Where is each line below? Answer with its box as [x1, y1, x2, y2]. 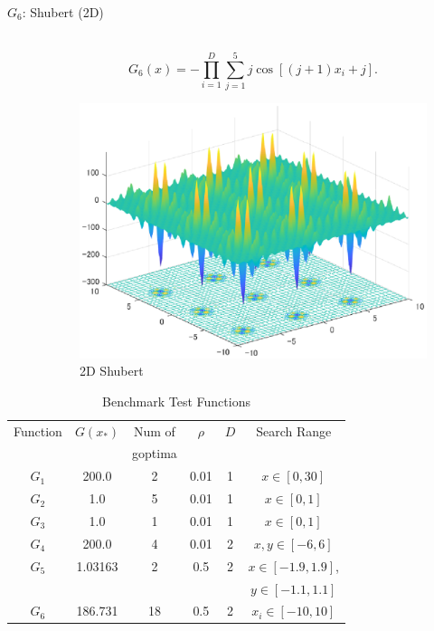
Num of [134, 421, 175, 440]
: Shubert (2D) [22, 3, 104, 21]
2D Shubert [80, 361, 144, 380]
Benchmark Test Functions [102, 391, 250, 410]
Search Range [256, 421, 332, 440]
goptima [132, 444, 177, 463]
